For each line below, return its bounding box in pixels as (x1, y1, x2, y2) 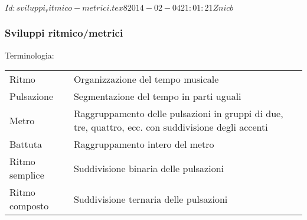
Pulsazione (9, 89, 54, 103)
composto (9, 199, 49, 213)
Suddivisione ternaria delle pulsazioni (73, 192, 228, 206)
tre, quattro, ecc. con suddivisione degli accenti (73, 120, 268, 134)
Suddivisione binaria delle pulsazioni (73, 161, 224, 175)
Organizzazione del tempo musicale (73, 72, 219, 86)
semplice (9, 168, 44, 182)
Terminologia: (5, 48, 54, 61)
